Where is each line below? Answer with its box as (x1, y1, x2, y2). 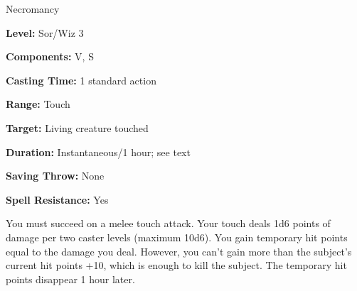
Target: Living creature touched (6, 120, 149, 135)
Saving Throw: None (6, 168, 105, 183)
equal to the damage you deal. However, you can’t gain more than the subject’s (6, 243, 352, 258)
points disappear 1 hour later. (6, 271, 135, 286)
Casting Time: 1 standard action (6, 72, 156, 87)
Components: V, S (6, 49, 94, 64)
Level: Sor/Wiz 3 (6, 25, 84, 40)
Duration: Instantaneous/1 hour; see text (6, 144, 191, 159)
